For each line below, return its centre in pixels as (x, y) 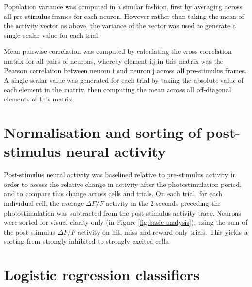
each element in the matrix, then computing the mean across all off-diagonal (118, 89)
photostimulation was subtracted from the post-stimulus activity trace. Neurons (123, 212)
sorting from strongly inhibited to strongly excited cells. (87, 241)
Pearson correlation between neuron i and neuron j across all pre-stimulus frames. (125, 70)
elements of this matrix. (39, 99)
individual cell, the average (44, 203)
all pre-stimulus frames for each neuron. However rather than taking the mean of (124, 16)
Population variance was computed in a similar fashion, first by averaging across (123, 6)
